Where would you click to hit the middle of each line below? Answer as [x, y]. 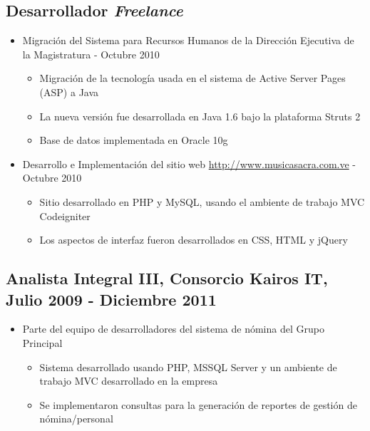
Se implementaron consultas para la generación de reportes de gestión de [198, 404]
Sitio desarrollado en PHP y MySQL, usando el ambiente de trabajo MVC [202, 201]
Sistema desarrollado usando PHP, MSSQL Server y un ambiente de [188, 367]
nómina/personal [76, 419]
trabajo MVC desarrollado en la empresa [129, 381]
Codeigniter [65, 215]
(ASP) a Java [69, 92]
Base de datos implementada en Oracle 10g [134, 140]
